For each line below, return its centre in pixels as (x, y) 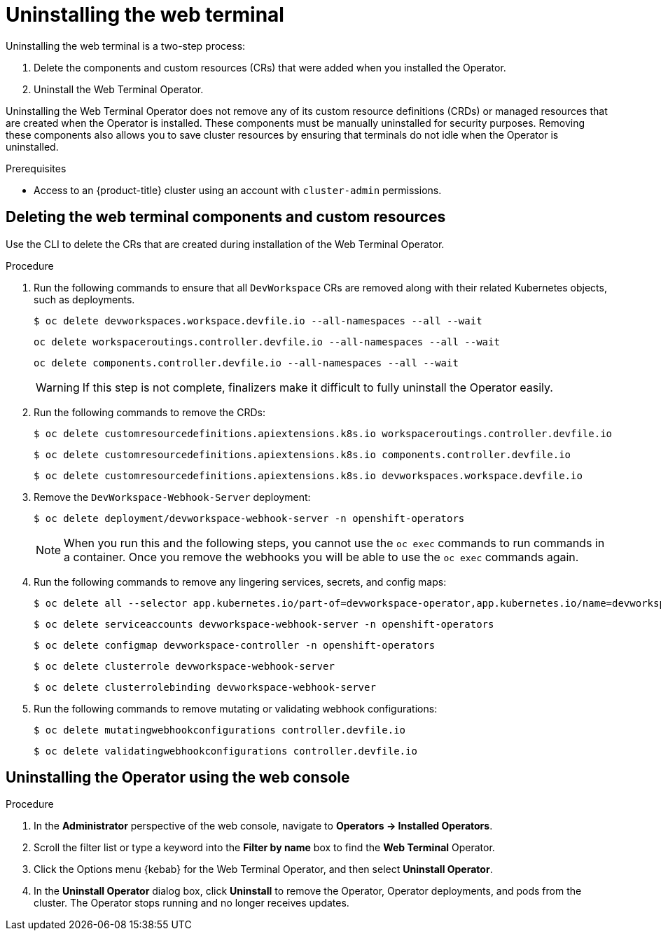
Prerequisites (36, 168)
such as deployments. (84, 299)
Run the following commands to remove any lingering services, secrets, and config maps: (240, 581)
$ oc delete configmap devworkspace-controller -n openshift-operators (235, 645)
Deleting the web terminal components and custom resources (226, 217)
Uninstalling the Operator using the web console (178, 778)
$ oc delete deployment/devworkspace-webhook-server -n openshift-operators (249, 518)
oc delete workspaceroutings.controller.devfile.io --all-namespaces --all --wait (267, 342)
